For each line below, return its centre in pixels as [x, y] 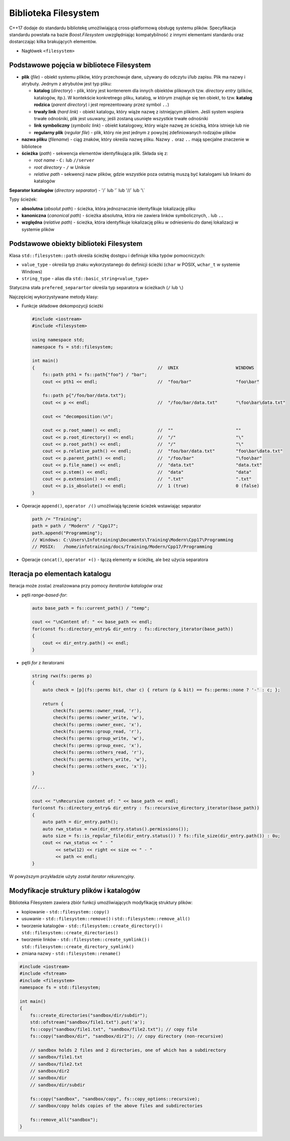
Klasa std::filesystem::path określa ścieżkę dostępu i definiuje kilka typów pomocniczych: [107, 255]
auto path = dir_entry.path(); [80, 822]
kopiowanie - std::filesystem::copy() [66, 911]
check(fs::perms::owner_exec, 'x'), [97, 725]
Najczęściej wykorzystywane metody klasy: [54, 297]
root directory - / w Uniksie [62, 167]
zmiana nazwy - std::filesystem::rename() [71, 954]
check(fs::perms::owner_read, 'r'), [97, 710]
